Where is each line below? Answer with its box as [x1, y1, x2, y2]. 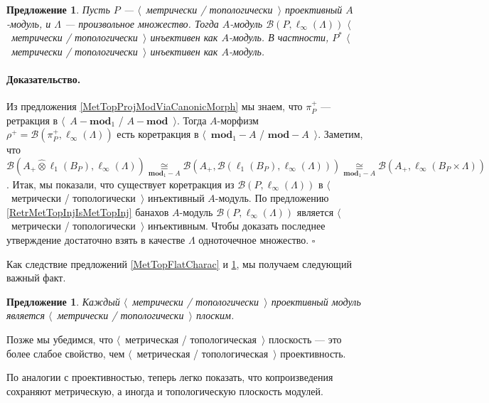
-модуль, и [6, 16, 51, 31]
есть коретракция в [117, 127, 199, 141]
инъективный [147, 190, 205, 205]
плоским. [196, 308, 235, 323]
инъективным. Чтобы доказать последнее [147, 218, 326, 233]
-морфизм [217, 112, 259, 127]
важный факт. [6, 270, 66, 285]
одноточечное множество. [198, 232, 309, 247]
